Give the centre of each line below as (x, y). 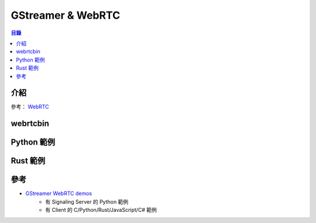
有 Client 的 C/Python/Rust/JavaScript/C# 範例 (101, 210)
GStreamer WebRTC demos (59, 194)
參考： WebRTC (30, 107)
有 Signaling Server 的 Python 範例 (87, 201)
